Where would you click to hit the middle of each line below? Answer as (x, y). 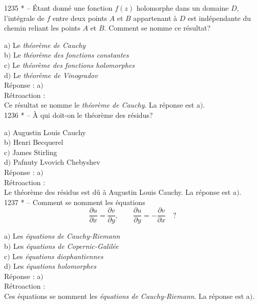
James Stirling (35, 152)
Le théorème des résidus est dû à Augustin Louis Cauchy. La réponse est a (120, 192)
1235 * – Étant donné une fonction (58, 8)
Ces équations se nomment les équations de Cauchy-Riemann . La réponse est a (127, 296)
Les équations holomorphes (55, 266)
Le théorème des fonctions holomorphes (74, 65)
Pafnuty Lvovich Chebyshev (57, 162)
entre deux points (80, 18)
